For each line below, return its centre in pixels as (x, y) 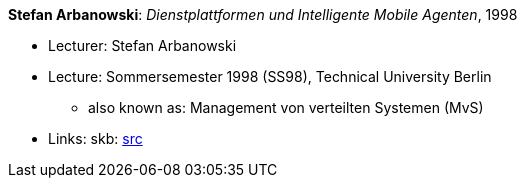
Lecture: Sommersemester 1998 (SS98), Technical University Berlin (270, 76)
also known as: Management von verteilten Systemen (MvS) (286, 107)
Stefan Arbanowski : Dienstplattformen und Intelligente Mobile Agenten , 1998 (263, 14)
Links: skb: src (95, 138)
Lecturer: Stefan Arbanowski (142, 45)
